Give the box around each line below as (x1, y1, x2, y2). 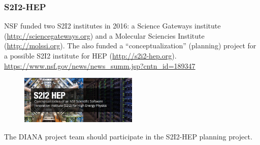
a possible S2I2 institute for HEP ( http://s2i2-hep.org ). (4, 50, 177, 61)
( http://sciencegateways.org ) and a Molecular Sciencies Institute (4, 30, 205, 41)
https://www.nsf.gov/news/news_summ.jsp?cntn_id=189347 (4, 60, 196, 71)
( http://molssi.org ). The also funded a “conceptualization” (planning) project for (4, 40, 256, 51)
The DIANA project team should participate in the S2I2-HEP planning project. (4, 131, 252, 141)
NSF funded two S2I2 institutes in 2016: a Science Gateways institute (4, 20, 221, 31)
